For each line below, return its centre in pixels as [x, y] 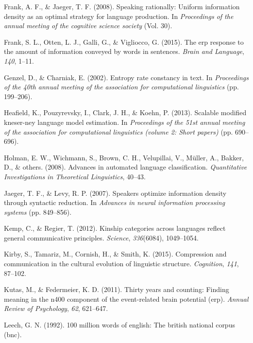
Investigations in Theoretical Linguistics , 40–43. [75, 176]
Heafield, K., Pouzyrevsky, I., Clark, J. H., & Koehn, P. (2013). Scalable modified [125, 112]
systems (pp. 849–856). [38, 212]
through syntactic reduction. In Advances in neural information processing [115, 202]
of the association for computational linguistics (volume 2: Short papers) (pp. [118, 131]
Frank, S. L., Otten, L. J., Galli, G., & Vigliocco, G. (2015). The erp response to [124, 42]
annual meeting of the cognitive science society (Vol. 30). [88, 26]
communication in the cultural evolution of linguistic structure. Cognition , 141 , [121, 264]
